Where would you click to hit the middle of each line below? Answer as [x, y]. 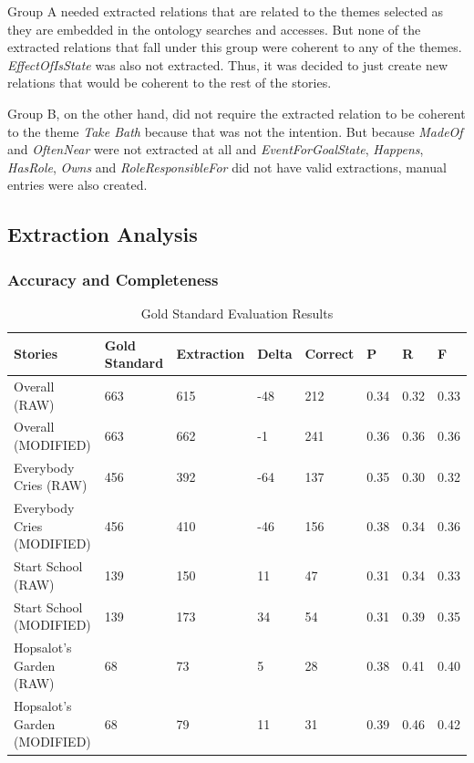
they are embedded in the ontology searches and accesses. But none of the [214, 29]
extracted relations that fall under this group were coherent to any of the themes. [235, 47]
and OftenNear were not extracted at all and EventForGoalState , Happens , [216, 149]
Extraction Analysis [103, 234]
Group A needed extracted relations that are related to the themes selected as [226, 11]
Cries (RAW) [51, 485]
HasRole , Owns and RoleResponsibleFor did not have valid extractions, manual [227, 167]
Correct [330, 354]
